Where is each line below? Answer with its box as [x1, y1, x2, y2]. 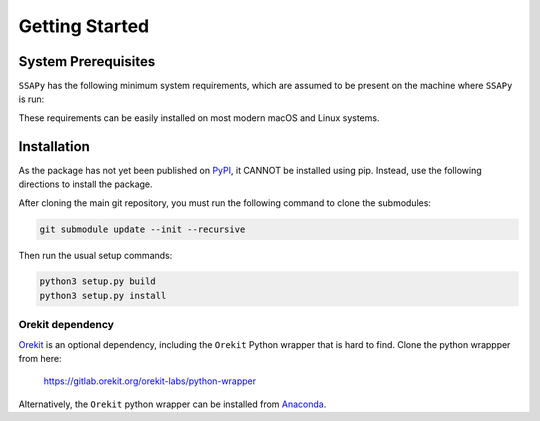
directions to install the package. [18, 178, 154, 190]
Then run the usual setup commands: [18, 249, 173, 261]
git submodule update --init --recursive [39, 223, 246, 235]
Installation [18, 138, 90, 155]
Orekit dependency [18, 318, 115, 332]
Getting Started [18, 15, 150, 37]
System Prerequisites [18, 53, 156, 70]
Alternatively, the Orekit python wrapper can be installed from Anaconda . [18, 398, 327, 410]
